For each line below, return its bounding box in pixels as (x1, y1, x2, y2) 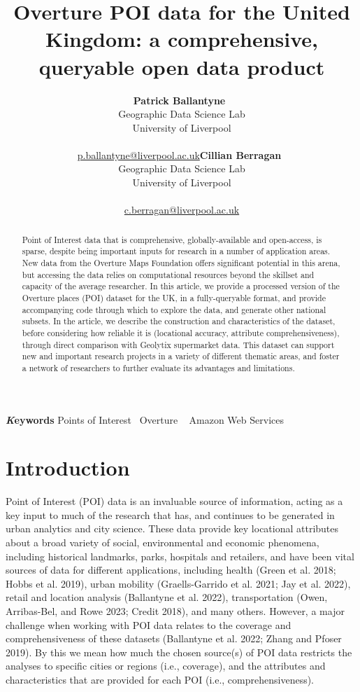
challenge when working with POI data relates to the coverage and (6, 617, 291, 632)
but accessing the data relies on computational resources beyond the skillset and (22, 268, 315, 280)
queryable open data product (38, 52, 325, 81)
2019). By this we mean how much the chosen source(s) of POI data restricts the (6, 644, 352, 659)
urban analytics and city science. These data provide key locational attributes (6, 521, 339, 536)
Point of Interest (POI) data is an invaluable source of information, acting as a (6, 494, 343, 508)
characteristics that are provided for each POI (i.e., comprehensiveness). (6, 672, 315, 686)
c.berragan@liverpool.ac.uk (124, 202, 240, 217)
